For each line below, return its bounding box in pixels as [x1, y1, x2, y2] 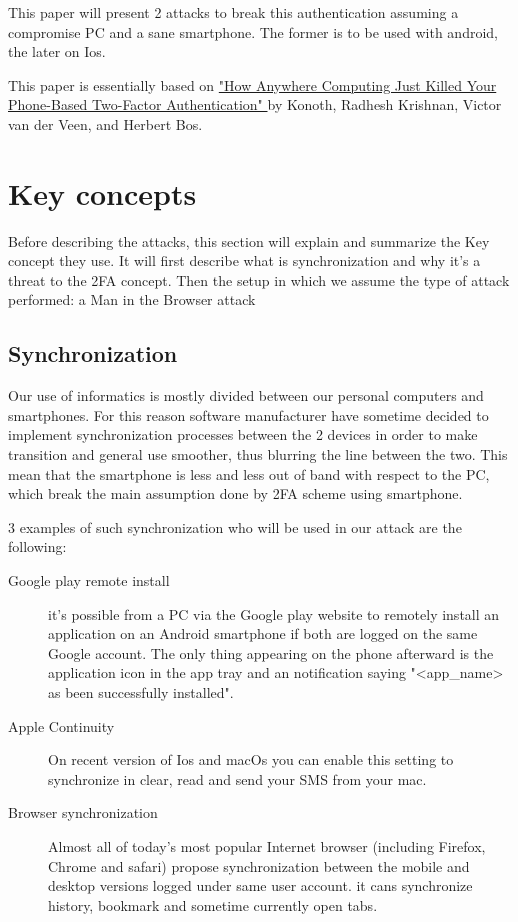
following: [8, 536, 67, 557]
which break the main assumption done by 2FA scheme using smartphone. [8, 483, 463, 504]
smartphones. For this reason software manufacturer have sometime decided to [8, 404, 489, 425]
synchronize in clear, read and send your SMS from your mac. [48, 768, 427, 789]
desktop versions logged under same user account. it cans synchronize [48, 875, 473, 896]
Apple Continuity [8, 715, 115, 736]
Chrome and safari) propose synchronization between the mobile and [48, 855, 470, 876]
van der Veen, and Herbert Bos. [8, 113, 203, 134]
